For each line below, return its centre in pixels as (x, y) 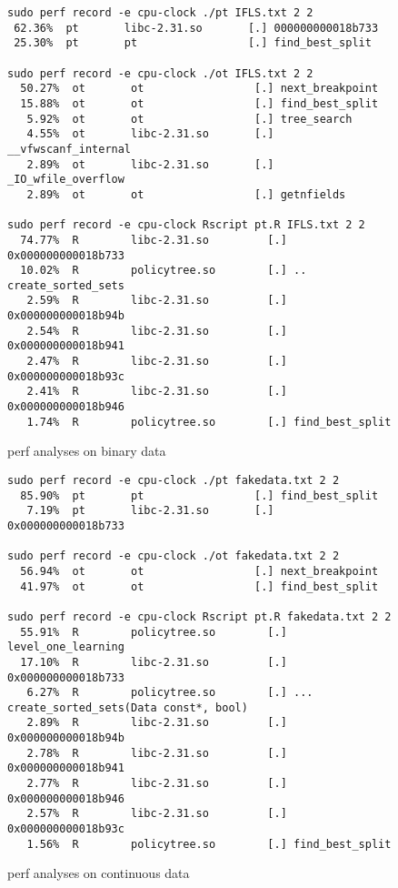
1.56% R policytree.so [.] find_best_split (209, 844)
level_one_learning (66, 647)
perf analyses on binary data (87, 451)
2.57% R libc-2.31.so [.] (157, 814)
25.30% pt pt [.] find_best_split (193, 43)
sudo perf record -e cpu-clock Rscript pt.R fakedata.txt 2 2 (199, 616)
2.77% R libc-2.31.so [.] (157, 784)
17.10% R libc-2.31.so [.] (154, 662)
